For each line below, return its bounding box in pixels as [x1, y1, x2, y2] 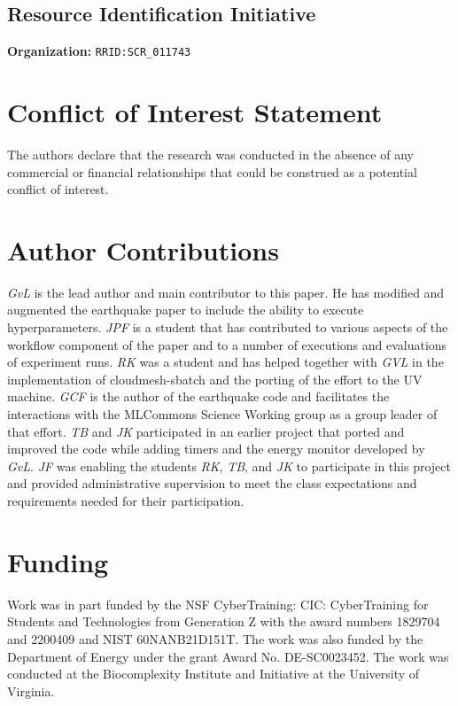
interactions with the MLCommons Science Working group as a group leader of [7, 405, 438, 423]
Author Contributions [7, 231, 279, 268]
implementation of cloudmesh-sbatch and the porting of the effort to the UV [7, 369, 423, 388]
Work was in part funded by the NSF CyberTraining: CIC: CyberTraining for [7, 594, 429, 613]
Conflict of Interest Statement [7, 94, 383, 130]
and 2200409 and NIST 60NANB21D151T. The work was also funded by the [7, 629, 423, 648]
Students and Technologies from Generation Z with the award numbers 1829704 [7, 612, 440, 631]
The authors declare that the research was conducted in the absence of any [7, 144, 414, 163]
